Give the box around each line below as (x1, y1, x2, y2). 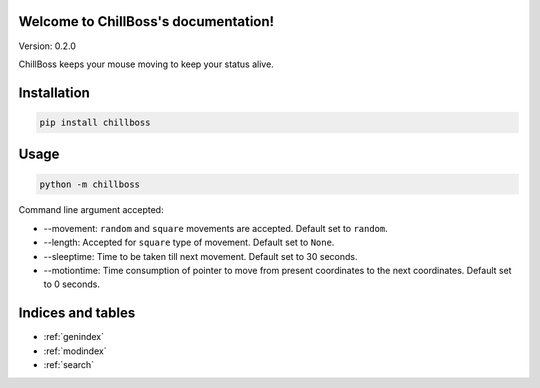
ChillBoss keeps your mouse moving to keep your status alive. (18, 58, 274, 70)
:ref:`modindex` (43, 345, 107, 357)
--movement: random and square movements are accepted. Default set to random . (43, 222, 389, 234)
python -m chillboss (39, 178, 140, 190)
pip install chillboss (39, 116, 151, 128)
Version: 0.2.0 (18, 40, 77, 52)
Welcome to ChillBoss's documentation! (18, 13, 275, 30)
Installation (18, 84, 90, 101)
